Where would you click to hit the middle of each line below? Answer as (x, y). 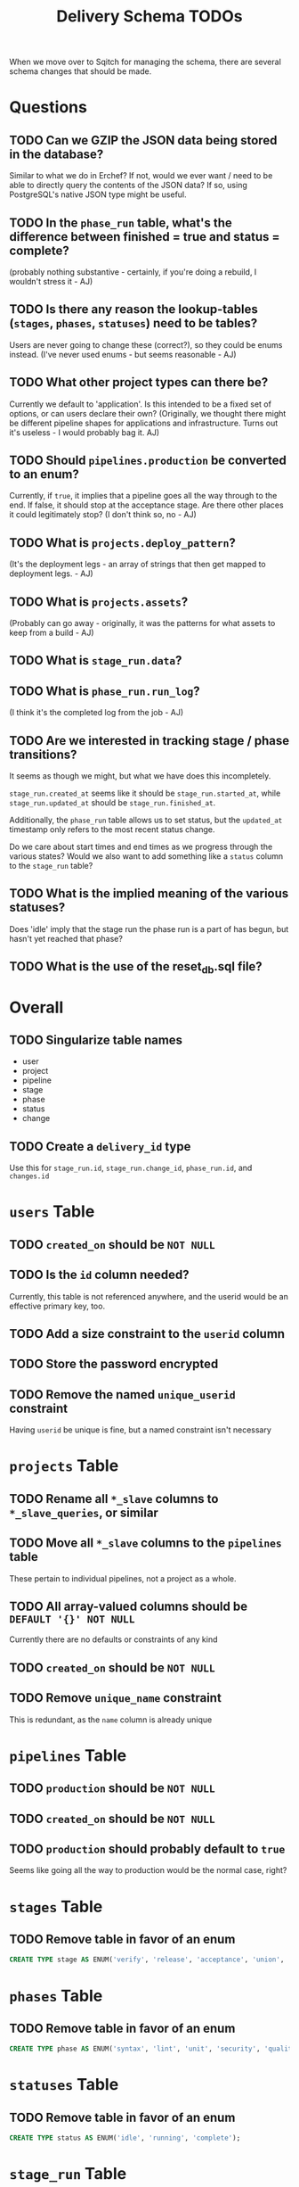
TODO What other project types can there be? (139, 382)
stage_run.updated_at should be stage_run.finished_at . (113, 803)
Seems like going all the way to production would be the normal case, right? (148, 1870)
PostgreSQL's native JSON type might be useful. (98, 194)
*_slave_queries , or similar (84, 1512)
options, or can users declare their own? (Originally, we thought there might (148, 413)
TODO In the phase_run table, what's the (121, 223)
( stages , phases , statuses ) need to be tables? (133, 323)
